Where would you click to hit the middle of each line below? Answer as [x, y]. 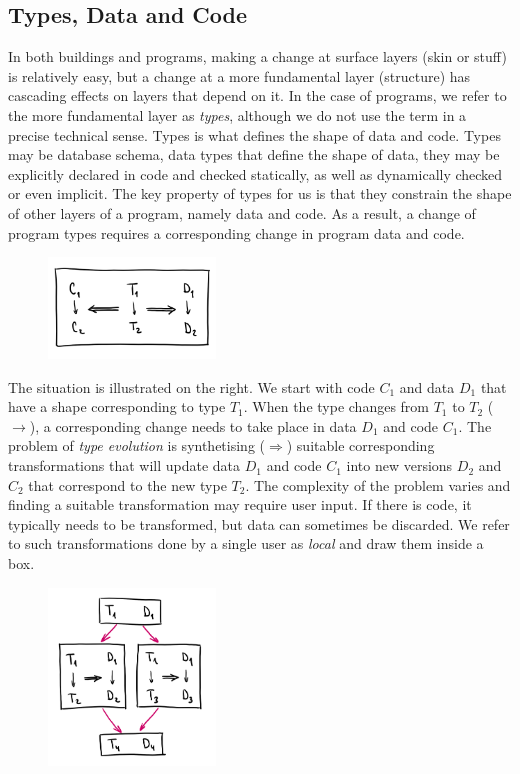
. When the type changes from [336, 406]
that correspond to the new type [127, 484]
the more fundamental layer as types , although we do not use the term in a [237, 114]
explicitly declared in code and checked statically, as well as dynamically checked [255, 173]
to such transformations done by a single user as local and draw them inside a [246, 543]
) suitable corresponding [360, 445]
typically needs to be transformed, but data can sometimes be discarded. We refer [259, 523]
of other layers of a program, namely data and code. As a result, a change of [242, 212]
